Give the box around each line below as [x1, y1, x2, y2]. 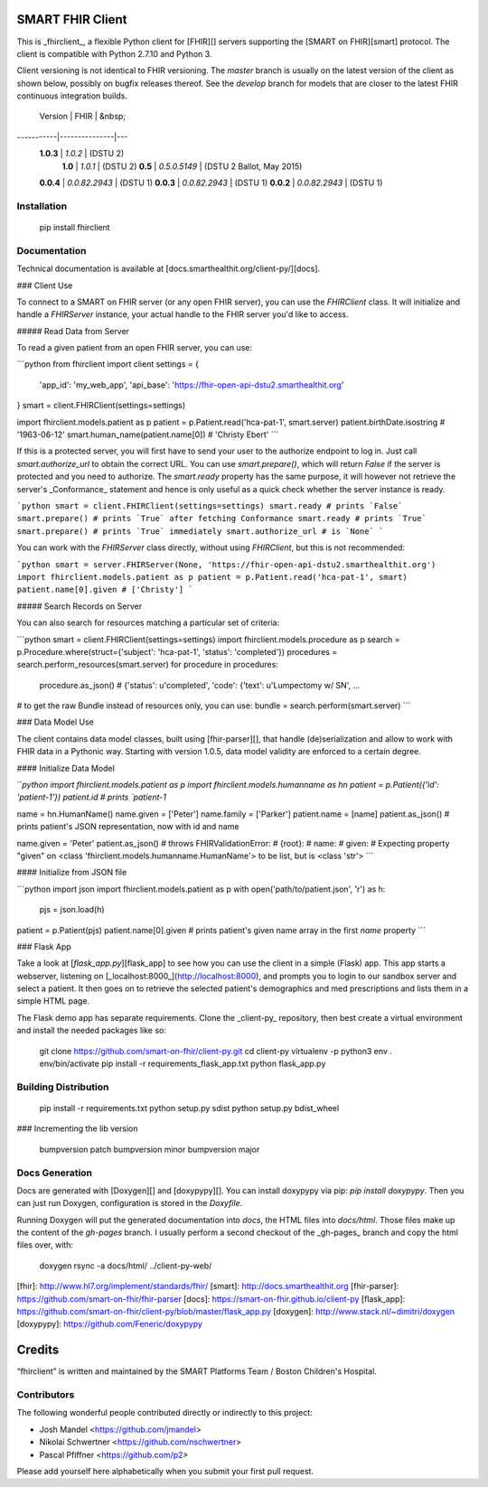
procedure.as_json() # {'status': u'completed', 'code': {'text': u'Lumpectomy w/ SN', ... [39, 679, 361, 690]
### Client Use [16, 280, 73, 291]
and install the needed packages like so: [16, 1025, 166, 1036]
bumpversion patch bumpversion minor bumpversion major [39, 1144, 260, 1155]
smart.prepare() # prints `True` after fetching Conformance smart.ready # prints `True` [16, 513, 427, 524]
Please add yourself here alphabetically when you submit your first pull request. [16, 1466, 314, 1477]
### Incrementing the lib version [16, 1123, 138, 1134]
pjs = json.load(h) [39, 904, 105, 915]
